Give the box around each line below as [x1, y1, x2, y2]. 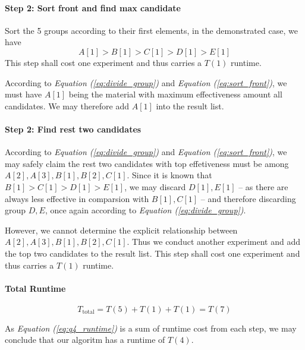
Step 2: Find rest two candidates [5, 122, 142, 135]
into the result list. [156, 99, 224, 112]
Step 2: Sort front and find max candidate [5, 1, 181, 14]
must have [5, 88, 42, 100]
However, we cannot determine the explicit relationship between [5, 223, 238, 236]
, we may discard [124, 180, 186, 193]
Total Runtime [5, 282, 66, 294]
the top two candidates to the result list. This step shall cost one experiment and [5, 247, 300, 259]
